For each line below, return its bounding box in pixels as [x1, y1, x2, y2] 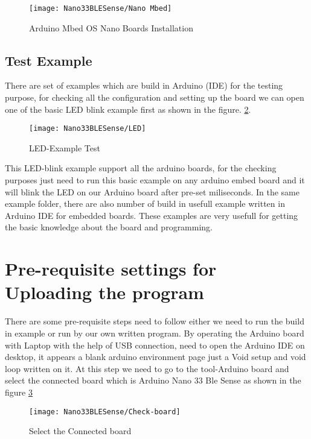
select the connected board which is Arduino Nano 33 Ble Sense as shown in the [5, 374, 301, 387]
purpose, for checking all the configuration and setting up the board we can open [5, 91, 304, 104]
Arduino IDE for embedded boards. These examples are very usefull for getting [5, 209, 298, 221]
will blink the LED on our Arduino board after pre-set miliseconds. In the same [5, 185, 300, 198]
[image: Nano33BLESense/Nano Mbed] [29, 4, 172, 13]
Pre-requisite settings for [5, 256, 217, 281]
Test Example [5, 51, 92, 69]
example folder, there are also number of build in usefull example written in [5, 197, 285, 210]
